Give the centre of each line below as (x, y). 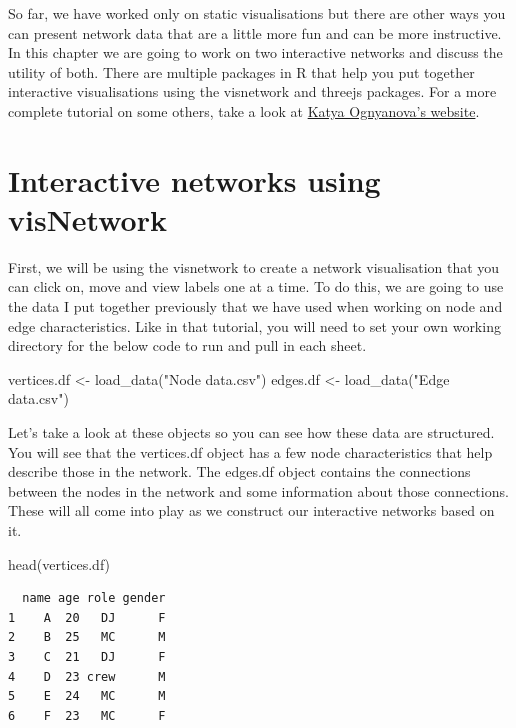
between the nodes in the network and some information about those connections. (258, 490)
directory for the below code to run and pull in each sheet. (187, 345)
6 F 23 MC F (87, 715)
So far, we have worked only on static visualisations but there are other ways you (257, 13)
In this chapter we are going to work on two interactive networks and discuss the (255, 52)
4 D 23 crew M (87, 676)
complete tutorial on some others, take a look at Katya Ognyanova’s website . (244, 110)
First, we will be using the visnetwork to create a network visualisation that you (254, 266)
